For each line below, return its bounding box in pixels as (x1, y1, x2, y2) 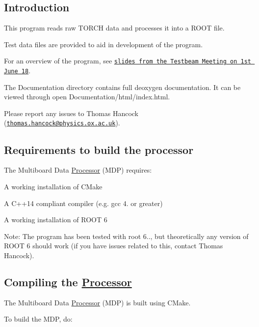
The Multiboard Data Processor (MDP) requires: (4, 165, 152, 175)
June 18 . (4, 65, 31, 76)
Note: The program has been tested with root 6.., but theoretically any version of (4, 231, 249, 241)
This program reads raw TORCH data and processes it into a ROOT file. (4, 23, 225, 33)
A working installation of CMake (4, 181, 103, 191)
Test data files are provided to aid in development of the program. (4, 39, 203, 49)
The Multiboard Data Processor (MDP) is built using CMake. (4, 297, 191, 307)
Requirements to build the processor (4, 142, 194, 157)
